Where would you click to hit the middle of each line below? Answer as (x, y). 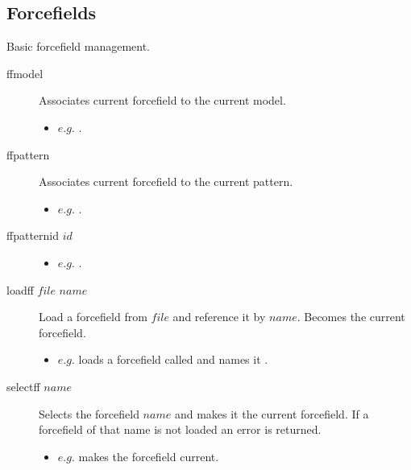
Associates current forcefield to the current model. (162, 100)
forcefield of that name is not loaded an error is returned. (180, 429)
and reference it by (219, 317)
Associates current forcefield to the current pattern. (166, 181)
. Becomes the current (351, 317)
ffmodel (25, 73)
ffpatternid (33, 235)
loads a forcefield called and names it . (173, 359)
